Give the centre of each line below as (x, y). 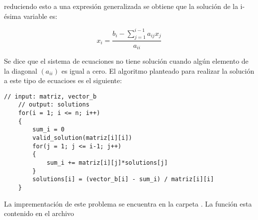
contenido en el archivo (39, 213)
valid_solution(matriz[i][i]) (82, 138)
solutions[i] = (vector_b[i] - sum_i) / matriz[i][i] (123, 179)
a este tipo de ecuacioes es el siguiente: (63, 80)
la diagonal (21, 70)
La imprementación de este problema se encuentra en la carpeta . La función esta (128, 203)
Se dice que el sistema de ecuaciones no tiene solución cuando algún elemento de (126, 60)
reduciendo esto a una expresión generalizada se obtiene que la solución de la (121, 6)
